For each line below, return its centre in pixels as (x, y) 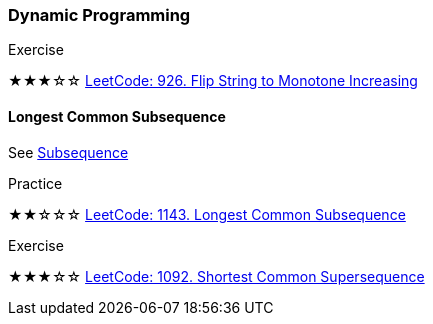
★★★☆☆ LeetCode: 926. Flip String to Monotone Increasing (213, 81)
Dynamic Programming (99, 15)
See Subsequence (68, 152)
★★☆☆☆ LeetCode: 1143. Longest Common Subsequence (207, 214)
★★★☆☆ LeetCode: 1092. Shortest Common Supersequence (216, 276)
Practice (35, 183)
